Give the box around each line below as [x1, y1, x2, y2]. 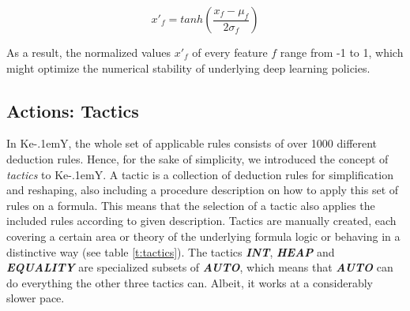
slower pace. [6, 290, 65, 306]
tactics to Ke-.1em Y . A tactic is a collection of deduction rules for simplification [6, 166, 393, 182]
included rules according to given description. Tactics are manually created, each [6, 212, 397, 229]
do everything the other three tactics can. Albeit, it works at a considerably [6, 274, 373, 290]
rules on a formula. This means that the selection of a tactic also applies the [6, 197, 375, 213]
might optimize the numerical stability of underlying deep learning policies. [6, 59, 371, 76]
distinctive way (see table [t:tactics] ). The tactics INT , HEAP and [6, 243, 335, 260]
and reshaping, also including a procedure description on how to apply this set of [6, 182, 399, 198]
